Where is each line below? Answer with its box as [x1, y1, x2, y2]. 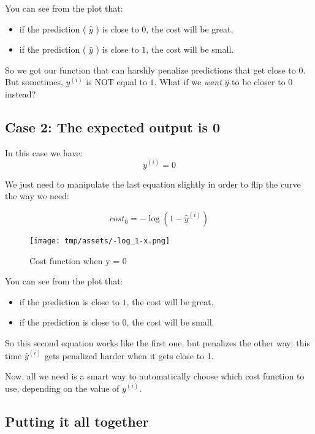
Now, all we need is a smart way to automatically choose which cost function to [5, 369, 305, 382]
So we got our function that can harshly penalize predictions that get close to [5, 63, 296, 76]
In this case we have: [5, 146, 83, 159]
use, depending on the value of [5, 381, 120, 394]
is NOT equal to [86, 75, 147, 88]
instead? [5, 87, 36, 100]
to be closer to [232, 75, 286, 88]
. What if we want [154, 75, 222, 88]
